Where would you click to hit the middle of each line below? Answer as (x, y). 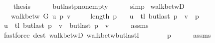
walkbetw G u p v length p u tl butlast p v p (105, 15)
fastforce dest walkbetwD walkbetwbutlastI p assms (107, 34)
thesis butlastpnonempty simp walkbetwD (99, 6)
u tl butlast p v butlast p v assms (76, 25)
